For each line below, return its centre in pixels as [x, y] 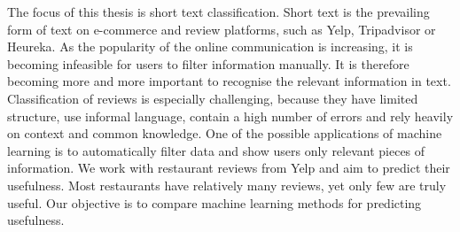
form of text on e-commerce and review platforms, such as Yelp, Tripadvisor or [222, 29]
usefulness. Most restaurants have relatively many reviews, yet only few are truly [227, 185]
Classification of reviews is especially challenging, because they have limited [213, 98]
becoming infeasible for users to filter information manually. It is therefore [208, 63]
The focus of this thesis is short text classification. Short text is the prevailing [218, 12]
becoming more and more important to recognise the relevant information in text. [229, 81]
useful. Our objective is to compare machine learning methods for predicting [214, 202]
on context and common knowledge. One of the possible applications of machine [225, 133]
